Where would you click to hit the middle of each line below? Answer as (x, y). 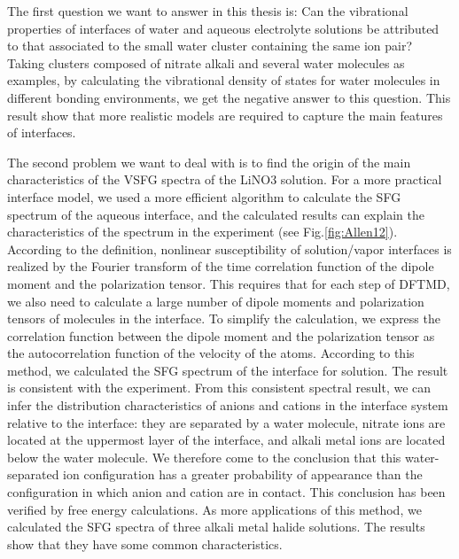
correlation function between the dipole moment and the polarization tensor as (221, 335)
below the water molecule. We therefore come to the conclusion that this (204, 457)
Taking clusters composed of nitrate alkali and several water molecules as (206, 62)
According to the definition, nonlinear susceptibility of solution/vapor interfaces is (229, 248)
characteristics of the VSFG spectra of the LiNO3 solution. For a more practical (225, 179)
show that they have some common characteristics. (145, 543)
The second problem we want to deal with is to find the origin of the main (209, 162)
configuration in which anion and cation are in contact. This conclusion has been (226, 492)
